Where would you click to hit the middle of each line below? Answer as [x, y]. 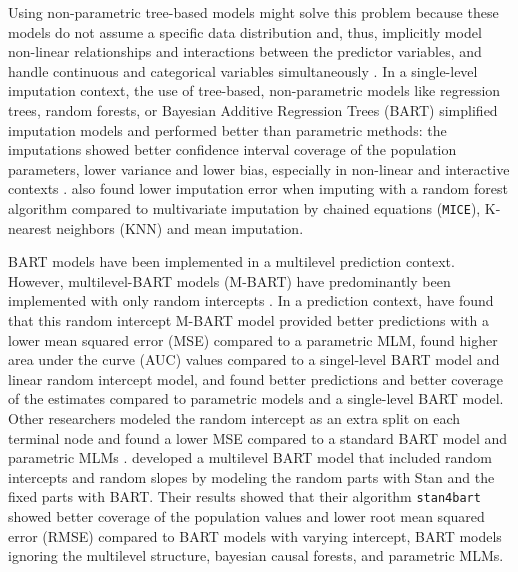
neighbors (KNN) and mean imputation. [180, 227]
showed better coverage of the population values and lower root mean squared [246, 515]
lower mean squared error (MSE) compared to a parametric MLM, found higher [253, 339]
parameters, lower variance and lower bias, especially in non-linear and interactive [259, 168]
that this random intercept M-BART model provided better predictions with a [249, 319]
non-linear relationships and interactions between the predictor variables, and [245, 51]
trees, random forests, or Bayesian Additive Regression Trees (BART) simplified [253, 109]
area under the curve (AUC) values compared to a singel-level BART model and [254, 359]
